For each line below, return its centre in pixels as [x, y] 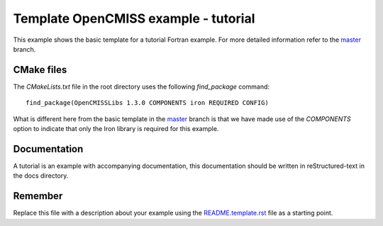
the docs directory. [41, 176]
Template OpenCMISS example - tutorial [134, 18]
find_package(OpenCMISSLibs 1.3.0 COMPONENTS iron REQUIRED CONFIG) [147, 103]
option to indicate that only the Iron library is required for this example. [116, 129]
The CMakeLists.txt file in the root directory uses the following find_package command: [141, 86]
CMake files [40, 70]
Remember [38, 196]
